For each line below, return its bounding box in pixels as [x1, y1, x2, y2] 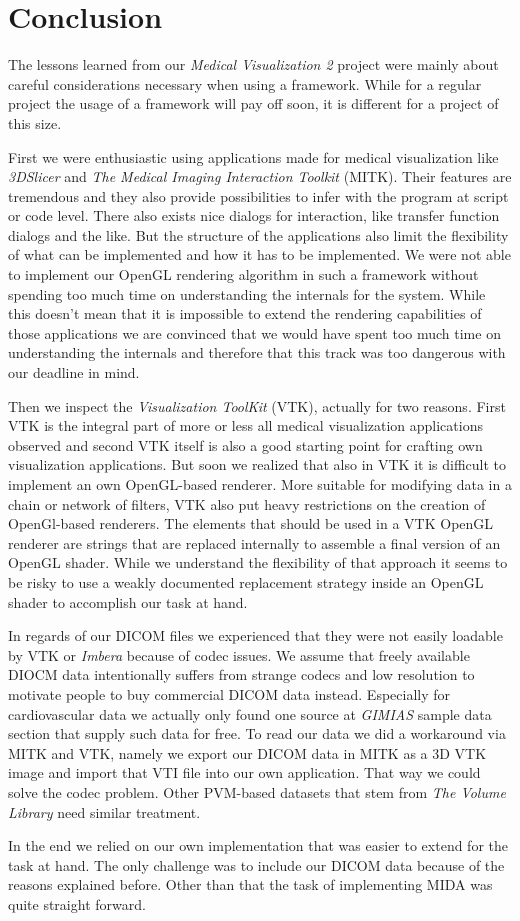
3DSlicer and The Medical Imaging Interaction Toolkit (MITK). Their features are [8, 166, 512, 187]
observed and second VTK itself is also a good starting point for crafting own [8, 434, 483, 455]
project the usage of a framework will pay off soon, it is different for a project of [8, 93, 499, 114]
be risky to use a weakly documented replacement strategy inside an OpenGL [8, 571, 484, 592]
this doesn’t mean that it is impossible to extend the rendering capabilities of [8, 303, 482, 324]
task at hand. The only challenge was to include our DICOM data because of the [8, 854, 505, 875]
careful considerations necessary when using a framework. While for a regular [8, 73, 482, 94]
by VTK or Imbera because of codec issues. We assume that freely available [8, 644, 470, 665]
